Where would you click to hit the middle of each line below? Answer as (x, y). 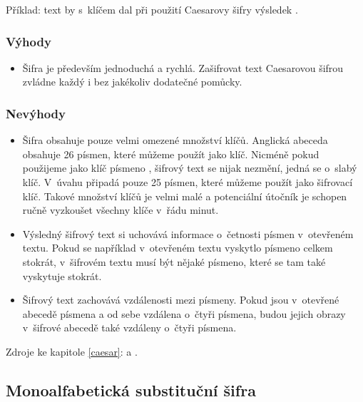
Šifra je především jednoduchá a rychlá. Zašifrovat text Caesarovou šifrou (183, 67)
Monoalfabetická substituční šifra (131, 390)
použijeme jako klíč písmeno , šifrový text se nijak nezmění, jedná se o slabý (190, 168)
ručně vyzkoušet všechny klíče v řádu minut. (121, 210)
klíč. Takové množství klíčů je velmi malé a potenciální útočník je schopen (185, 196)
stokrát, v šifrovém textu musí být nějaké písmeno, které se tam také (174, 261)
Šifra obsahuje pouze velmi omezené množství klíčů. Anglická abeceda (175, 140)
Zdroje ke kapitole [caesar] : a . (72, 351)
